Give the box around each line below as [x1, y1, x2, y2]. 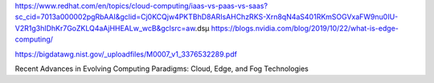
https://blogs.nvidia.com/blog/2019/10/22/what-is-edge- [211, 23, 399, 33]
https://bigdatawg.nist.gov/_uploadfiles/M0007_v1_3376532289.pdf [14, 49, 237, 59]
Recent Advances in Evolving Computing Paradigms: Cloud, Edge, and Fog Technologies [14, 64, 309, 73]
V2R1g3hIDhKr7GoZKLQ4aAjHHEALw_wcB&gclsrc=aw [14, 23, 196, 33]
